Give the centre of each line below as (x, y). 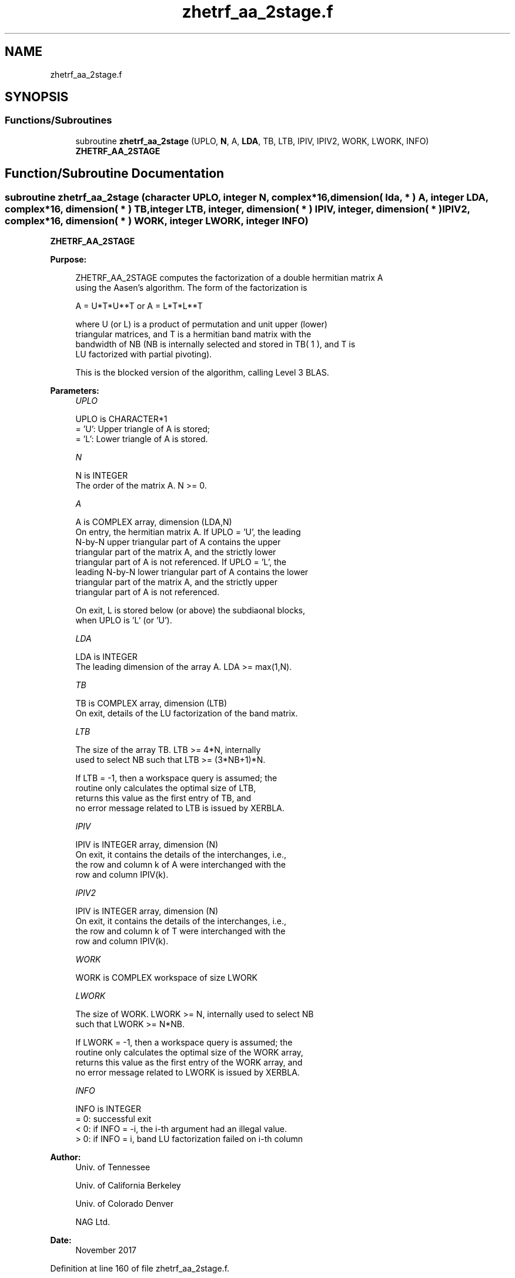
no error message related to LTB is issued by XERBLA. (180, 808)
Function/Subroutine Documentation (115, 174)
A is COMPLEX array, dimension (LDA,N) (154, 522)
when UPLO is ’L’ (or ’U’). (124, 620)
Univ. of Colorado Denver (125, 1204)
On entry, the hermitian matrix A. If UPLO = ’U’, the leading (188, 532)
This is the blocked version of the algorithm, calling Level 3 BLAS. (202, 373)
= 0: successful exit (113, 1119)
